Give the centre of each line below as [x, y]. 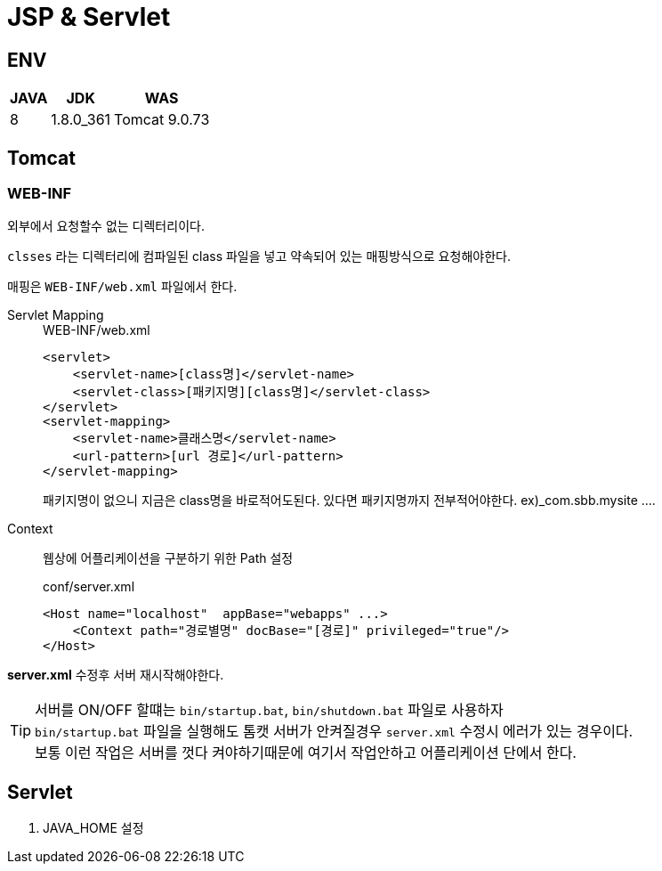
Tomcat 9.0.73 [162, 120]
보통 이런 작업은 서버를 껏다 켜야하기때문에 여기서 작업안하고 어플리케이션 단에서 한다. [306, 753]
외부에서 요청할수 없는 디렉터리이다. [106, 226]
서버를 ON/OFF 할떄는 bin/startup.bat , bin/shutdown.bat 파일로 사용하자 [269, 710]
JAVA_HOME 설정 [93, 828]
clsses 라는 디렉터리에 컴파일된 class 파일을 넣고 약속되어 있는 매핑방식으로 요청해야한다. [259, 256]
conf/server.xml [89, 587]
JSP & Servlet [89, 17]
